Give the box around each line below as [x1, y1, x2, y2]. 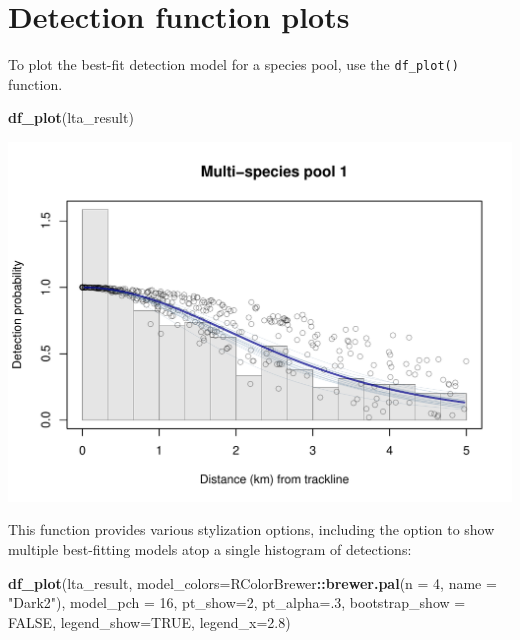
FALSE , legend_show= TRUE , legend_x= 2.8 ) [8, 611, 291, 632]
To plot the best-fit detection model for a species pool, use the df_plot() [8, 54, 459, 75]
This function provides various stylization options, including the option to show [8, 519, 495, 540]
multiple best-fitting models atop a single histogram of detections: [8, 538, 412, 559]
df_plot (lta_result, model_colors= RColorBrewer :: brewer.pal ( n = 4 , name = [8, 572, 497, 593]
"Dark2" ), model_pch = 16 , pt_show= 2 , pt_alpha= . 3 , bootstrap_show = [8, 592, 466, 613]
